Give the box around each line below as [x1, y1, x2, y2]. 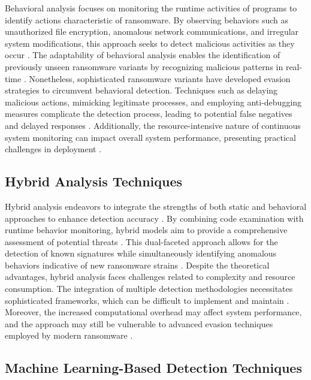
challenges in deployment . [5, 143, 102, 155]
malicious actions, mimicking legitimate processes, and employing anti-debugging [5, 95, 302, 108]
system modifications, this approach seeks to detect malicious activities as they [5, 37, 295, 49]
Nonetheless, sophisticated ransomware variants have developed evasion [29, 72, 291, 85]
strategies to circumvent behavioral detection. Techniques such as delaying [5, 84, 278, 96]
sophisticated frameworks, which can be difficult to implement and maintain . [5, 294, 289, 306]
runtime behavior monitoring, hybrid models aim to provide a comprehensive [5, 224, 288, 236]
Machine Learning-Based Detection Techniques [5, 358, 302, 377]
